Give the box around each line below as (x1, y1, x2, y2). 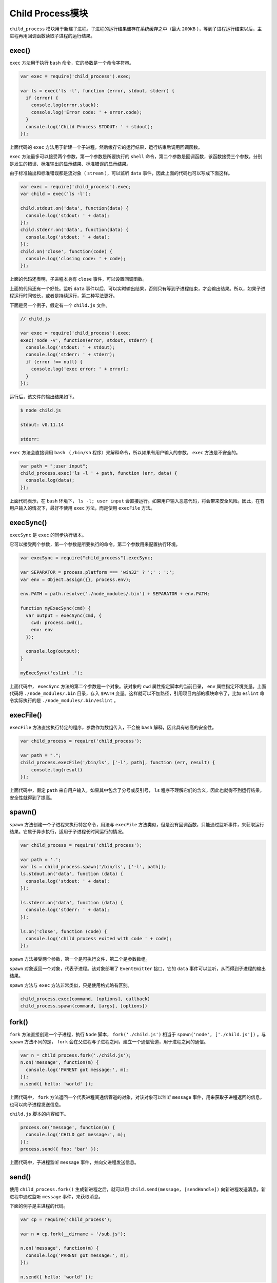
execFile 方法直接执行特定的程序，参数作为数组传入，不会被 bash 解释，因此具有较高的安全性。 (9, 724, 216, 731)
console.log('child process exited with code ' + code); (26, 936, 172, 941)
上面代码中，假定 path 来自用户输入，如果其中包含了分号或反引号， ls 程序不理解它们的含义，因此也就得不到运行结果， (9, 787, 265, 793)
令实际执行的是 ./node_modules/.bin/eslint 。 (9, 697, 119, 704)
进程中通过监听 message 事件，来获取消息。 (9, 1193, 103, 1199)
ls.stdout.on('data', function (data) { (20, 871, 123, 877)
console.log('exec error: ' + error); (31, 366, 129, 372)
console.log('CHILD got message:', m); (26, 1132, 126, 1138)
